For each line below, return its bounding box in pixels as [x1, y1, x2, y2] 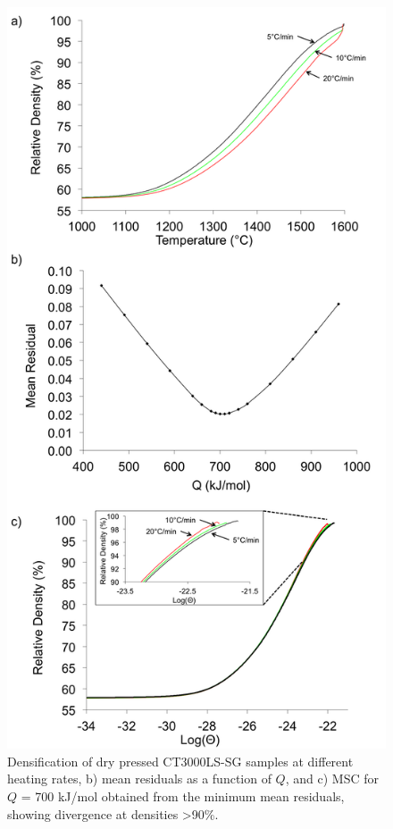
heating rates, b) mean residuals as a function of [7, 769, 272, 788]
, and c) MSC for [285, 769, 379, 788]
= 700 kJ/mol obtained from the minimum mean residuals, [21, 786, 345, 805]
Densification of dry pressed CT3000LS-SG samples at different [7, 751, 354, 770]
